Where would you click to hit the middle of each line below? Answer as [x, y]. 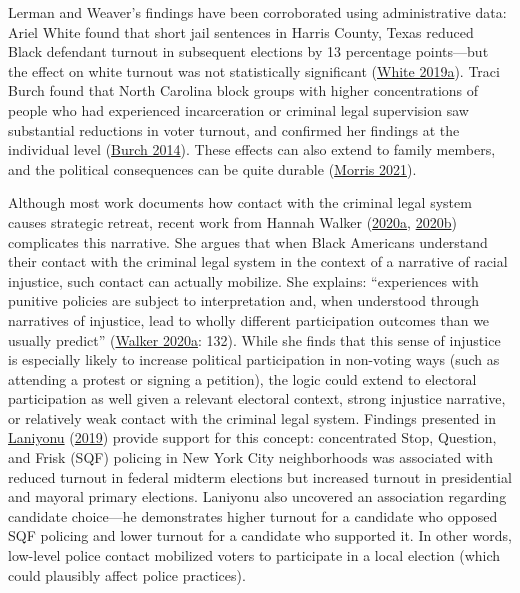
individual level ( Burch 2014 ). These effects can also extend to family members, [252, 149]
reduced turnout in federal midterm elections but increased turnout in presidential [260, 476]
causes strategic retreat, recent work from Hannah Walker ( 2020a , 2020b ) [232, 221]
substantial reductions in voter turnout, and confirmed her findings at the [234, 129]
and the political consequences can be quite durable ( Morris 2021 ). [212, 168]
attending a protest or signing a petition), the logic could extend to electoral [242, 378]
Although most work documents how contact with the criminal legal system [240, 202]
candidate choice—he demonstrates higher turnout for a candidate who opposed [253, 515]
